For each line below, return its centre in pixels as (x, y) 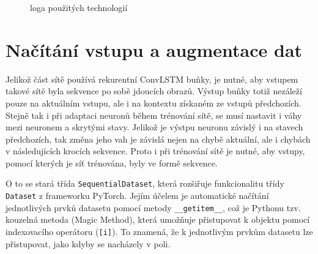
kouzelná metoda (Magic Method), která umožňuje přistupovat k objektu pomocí (158, 219)
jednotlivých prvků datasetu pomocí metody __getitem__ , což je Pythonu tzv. (153, 207)
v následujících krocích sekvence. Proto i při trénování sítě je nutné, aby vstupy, (155, 151)
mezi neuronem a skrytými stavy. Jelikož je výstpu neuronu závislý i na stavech (154, 127)
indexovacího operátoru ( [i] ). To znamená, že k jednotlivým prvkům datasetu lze (159, 232)
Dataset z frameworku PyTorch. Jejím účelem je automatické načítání (137, 196)
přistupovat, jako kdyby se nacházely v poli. (88, 243)
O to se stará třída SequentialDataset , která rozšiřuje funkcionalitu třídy (145, 183)
